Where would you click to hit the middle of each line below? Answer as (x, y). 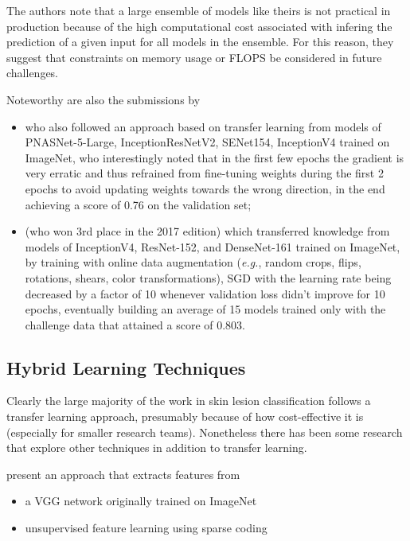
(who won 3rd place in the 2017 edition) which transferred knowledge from (207, 231)
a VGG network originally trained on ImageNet (141, 501)
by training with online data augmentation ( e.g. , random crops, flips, (193, 262)
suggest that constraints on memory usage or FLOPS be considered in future (194, 57)
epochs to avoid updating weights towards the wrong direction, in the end (205, 188)
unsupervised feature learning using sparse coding (146, 528)
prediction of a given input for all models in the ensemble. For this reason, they (200, 42)
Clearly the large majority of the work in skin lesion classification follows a (189, 401)
